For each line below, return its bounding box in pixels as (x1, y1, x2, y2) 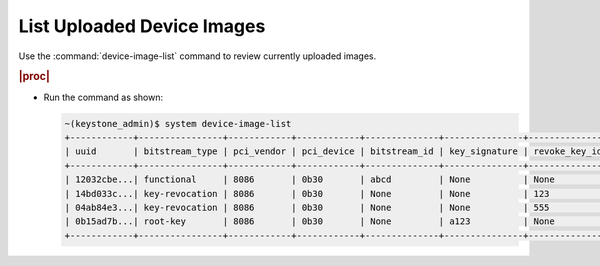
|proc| (18, 70, 50, 84)
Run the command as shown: (43, 91, 164, 103)
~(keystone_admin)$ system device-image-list (64, 118, 292, 129)
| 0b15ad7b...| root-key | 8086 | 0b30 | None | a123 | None (64, 216, 555, 227)
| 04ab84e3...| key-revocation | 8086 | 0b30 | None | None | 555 (64, 201, 550, 213)
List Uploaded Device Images (18, 15, 266, 37)
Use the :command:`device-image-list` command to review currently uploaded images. (18, 50, 377, 62)
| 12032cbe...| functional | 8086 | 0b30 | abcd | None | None (64, 174, 555, 185)
